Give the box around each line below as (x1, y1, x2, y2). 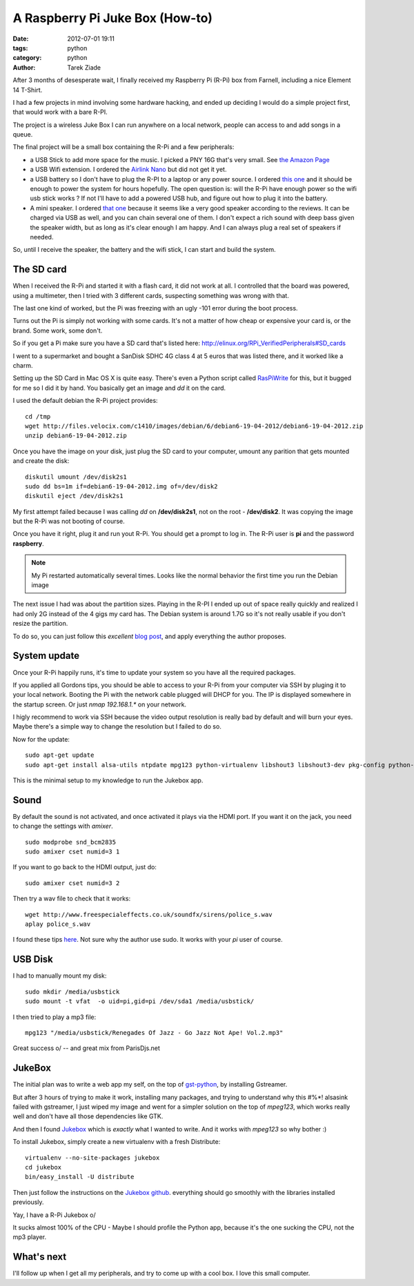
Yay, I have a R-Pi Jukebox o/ (12, 1211, 96, 1219)
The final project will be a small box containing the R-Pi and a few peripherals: (12, 143, 235, 151)
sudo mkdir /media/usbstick (25, 987, 120, 996)
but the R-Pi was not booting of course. (12, 517, 126, 526)
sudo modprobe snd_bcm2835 (25, 838, 117, 846)
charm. (12, 362, 33, 369)
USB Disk (12, 953, 53, 965)
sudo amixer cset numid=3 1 (25, 848, 120, 855)
